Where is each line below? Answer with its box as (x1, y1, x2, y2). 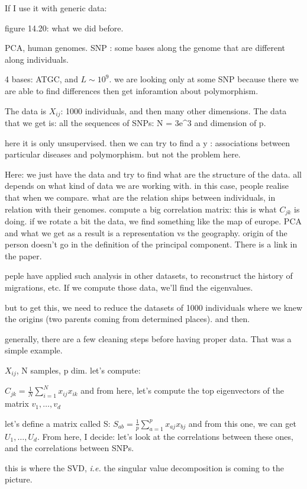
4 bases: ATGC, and (5, 73, 78, 85)
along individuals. (5, 53, 69, 65)
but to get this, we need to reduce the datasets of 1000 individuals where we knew (5, 301, 303, 313)
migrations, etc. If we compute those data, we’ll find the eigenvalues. (5, 281, 253, 293)
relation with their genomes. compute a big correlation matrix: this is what (5, 202, 277, 215)
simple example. (5, 344, 63, 356)
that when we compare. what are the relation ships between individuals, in (5, 191, 276, 203)
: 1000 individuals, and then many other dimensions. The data (60, 104, 287, 117)
